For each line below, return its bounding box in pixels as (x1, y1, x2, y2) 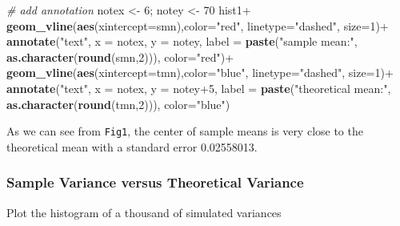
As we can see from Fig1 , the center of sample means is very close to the (6, 123, 363, 139)
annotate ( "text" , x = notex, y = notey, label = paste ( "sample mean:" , (6, 33, 358, 50)
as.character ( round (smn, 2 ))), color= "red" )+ (6, 48, 234, 65)
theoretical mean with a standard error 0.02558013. (6, 138, 258, 155)
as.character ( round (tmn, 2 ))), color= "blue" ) (6, 95, 230, 112)
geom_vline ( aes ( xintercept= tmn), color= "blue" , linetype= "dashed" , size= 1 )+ (6, 64, 394, 81)
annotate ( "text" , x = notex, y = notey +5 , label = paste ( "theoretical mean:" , (6, 79, 391, 96)
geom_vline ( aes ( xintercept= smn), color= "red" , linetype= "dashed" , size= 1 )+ (6, 17, 389, 34)
